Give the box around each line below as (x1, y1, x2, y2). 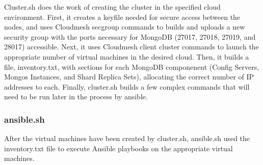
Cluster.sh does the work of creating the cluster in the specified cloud (4, 2, 221, 12)
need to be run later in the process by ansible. (4, 91, 148, 102)
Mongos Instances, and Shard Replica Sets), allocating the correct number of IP (4, 71, 254, 82)
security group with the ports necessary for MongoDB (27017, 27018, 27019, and (4, 31, 256, 42)
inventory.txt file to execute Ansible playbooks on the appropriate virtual (4, 143, 233, 153)
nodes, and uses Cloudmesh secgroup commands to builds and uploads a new (4, 21, 245, 32)
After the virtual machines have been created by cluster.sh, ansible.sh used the (4, 133, 250, 144)
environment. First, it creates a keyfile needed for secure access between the (4, 11, 241, 22)
